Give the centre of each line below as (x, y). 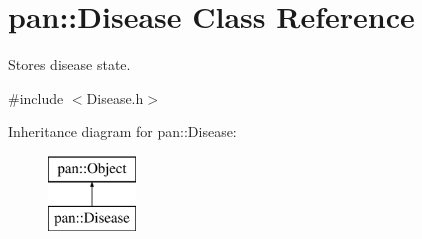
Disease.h (115, 97)
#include (36, 97)
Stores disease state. (69, 64)
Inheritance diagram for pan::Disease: (122, 131)
